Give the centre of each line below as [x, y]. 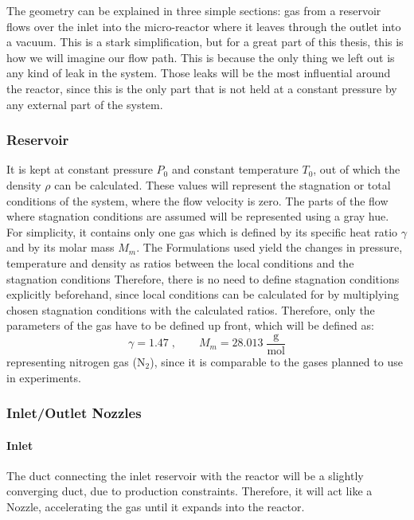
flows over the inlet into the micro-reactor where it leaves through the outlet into [204, 26]
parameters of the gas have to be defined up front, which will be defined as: [190, 325]
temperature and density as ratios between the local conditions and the [180, 262]
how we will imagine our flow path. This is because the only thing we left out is [201, 57]
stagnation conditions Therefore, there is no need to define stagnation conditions [203, 278]
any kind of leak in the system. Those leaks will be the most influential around [199, 73]
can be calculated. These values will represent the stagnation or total [223, 184]
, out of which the [357, 169]
